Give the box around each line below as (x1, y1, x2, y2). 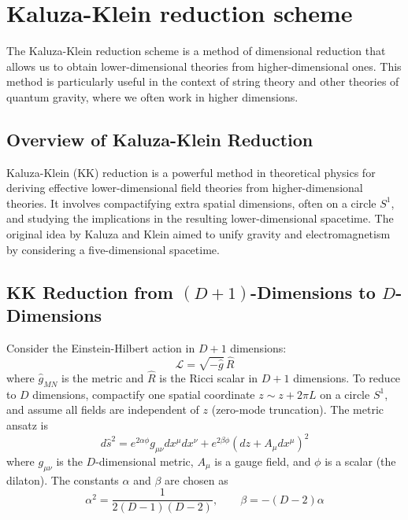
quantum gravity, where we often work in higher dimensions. (6, 88, 299, 105)
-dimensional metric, (95, 452, 194, 469)
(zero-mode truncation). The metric (211, 401, 384, 418)
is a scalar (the (325, 452, 396, 469)
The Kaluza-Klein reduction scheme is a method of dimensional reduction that (6, 42, 386, 59)
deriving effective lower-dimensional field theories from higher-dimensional (6, 179, 363, 196)
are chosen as (165, 471, 228, 488)
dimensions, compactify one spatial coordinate (32, 385, 255, 402)
